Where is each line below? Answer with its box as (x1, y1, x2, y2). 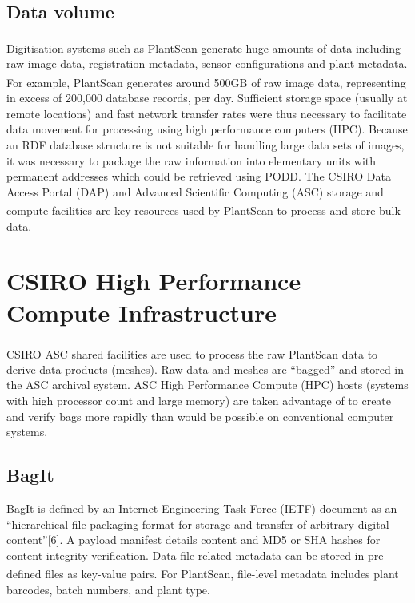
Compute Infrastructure (6, 296, 277, 328)
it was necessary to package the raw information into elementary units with (6, 152, 377, 169)
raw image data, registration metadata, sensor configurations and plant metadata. (6, 55, 408, 72)
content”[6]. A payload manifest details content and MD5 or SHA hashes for (6, 531, 381, 548)
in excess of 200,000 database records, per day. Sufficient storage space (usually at (6, 89, 408, 106)
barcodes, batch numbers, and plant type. (6, 581, 210, 597)
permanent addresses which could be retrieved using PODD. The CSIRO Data (6, 168, 391, 184)
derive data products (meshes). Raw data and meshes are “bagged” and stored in (6, 360, 404, 377)
